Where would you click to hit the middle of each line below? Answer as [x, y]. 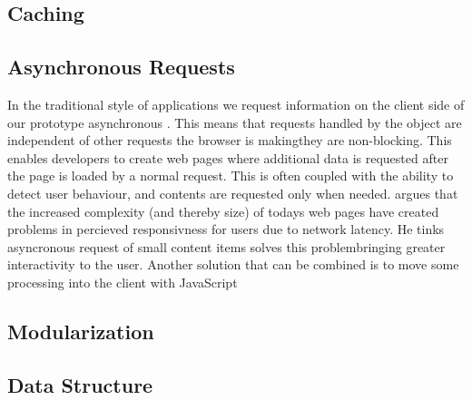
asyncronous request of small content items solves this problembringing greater [226, 246]
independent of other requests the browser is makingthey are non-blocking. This [230, 140]
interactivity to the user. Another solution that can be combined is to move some [233, 264]
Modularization [81, 331]
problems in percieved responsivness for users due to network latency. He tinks [226, 229]
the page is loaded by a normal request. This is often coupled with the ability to [231, 176]
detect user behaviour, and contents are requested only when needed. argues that [233, 193]
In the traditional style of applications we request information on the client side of [236, 104]
